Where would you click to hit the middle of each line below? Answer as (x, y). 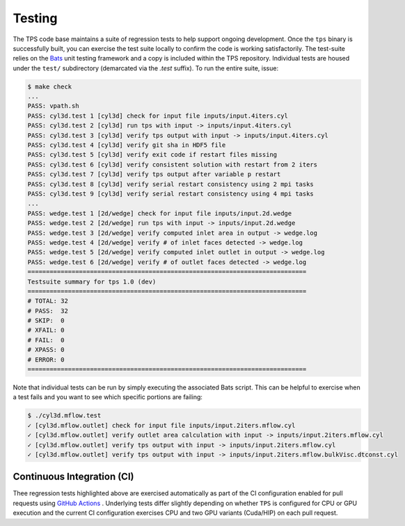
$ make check (50, 86)
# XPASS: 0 (46, 350)
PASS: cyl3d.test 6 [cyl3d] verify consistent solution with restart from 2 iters (173, 164)
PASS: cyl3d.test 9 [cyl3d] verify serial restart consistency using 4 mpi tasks (171, 194)
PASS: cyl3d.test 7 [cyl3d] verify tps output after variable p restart (154, 175)
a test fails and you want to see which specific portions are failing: (108, 397)
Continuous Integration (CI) (73, 477)
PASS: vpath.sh (53, 106)
